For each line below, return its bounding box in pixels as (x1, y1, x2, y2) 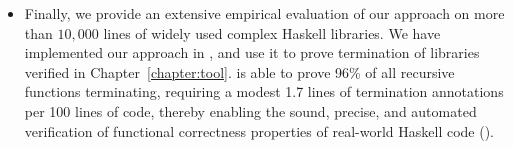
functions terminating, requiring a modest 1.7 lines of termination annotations (24, 81, 504, 102)
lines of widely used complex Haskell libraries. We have (103, 22, 441, 43)
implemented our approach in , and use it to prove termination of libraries (24, 42, 480, 63)
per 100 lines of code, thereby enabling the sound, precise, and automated (24, 100, 477, 121)
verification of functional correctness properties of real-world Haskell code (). (24, 120, 494, 141)
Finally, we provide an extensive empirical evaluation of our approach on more (24, 3, 505, 23)
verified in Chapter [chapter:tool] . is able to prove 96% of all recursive (24, 61, 455, 82)
